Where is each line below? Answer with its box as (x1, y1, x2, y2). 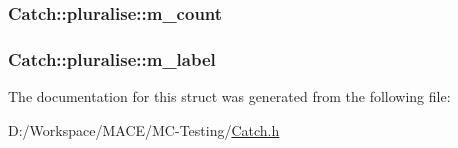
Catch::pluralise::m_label (8, 46, 216, 71)
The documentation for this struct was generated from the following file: (8, 86, 451, 107)
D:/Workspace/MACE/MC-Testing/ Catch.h (8, 119, 280, 140)
